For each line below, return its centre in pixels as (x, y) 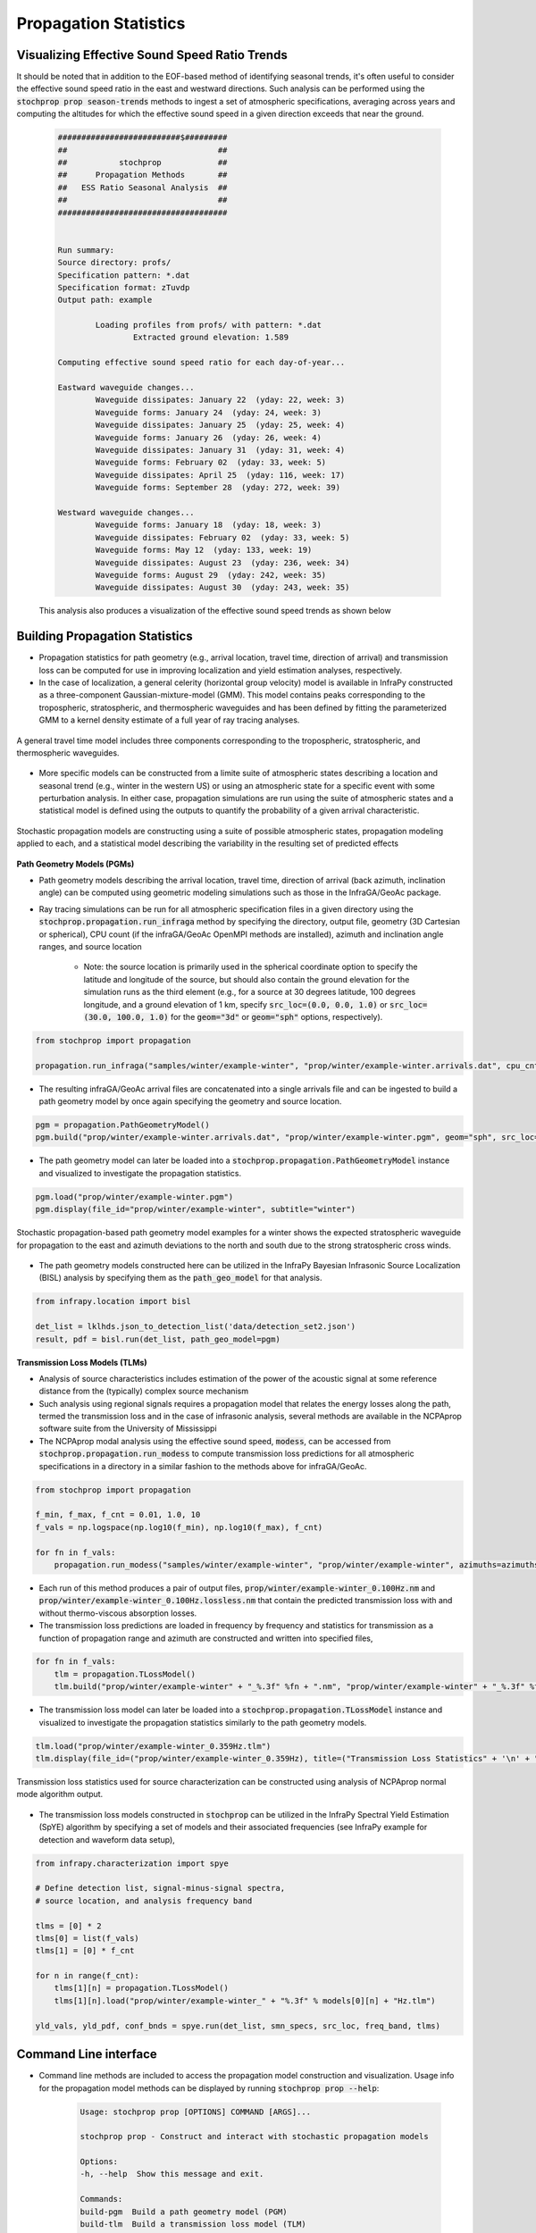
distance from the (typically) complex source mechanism (144, 1391)
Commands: (101, 2199)
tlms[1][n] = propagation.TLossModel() (142, 1988)
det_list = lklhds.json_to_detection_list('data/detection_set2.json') (196, 1327)
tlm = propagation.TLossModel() (125, 1674)
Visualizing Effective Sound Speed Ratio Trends (152, 55)
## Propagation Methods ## (142, 175)
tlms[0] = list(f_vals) (88, 1938)
